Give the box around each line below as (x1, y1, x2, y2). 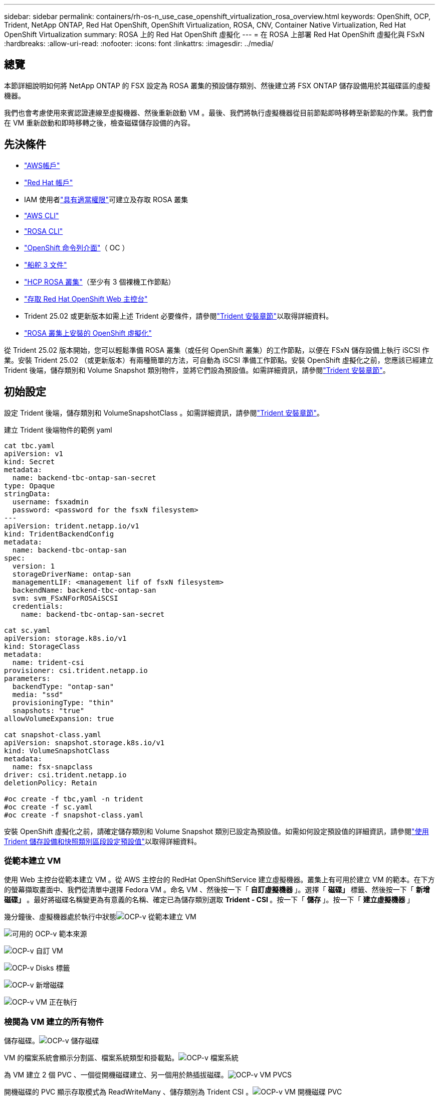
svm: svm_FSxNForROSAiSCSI (12, 594, 118, 602)
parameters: (4, 674, 51, 682)
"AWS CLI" (24, 211, 59, 220)
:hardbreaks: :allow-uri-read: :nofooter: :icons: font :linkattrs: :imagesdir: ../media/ (4, 39, 274, 48)
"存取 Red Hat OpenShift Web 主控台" (24, 294, 148, 303)
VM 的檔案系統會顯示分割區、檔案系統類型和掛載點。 (4, 1053, 179, 1062)
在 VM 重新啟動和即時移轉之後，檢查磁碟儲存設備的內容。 (4, 118, 195, 127)
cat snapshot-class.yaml (4, 730, 101, 739)
